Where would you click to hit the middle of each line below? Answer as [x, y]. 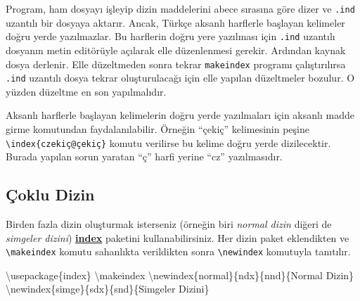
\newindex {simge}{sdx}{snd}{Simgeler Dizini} [108, 289]
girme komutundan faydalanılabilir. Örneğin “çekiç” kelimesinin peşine [157, 129]
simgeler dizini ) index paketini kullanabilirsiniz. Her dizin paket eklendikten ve [178, 237]
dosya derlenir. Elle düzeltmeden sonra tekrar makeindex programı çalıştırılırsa [176, 64]
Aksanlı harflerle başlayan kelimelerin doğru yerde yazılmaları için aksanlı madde [180, 115]
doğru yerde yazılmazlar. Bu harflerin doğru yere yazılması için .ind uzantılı [171, 36]
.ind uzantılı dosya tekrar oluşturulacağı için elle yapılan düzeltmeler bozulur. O [180, 78]
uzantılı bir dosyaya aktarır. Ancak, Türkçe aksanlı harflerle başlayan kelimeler [175, 22]
